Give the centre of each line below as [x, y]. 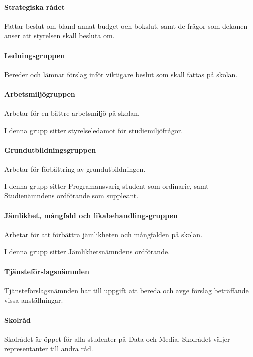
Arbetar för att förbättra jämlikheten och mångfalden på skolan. [103, 234]
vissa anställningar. [34, 300]
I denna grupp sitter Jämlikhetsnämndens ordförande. [87, 251]
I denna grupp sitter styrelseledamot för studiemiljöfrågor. [94, 130]
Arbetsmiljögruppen [40, 94]
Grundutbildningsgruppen [50, 149]
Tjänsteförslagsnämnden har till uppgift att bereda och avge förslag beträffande [126, 290]
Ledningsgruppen [35, 55]
